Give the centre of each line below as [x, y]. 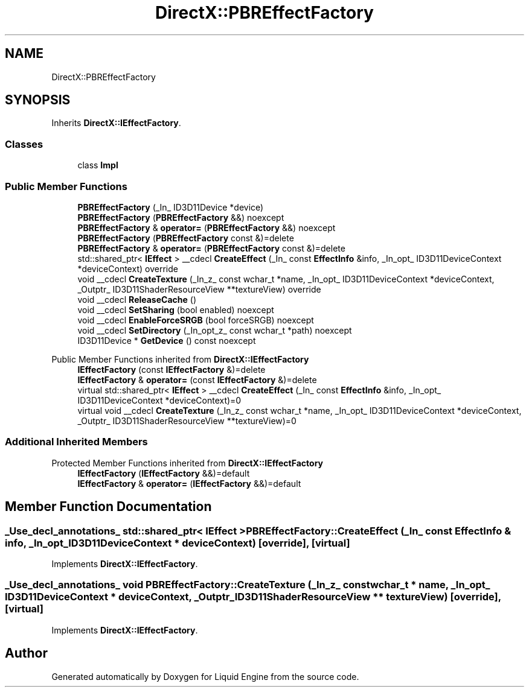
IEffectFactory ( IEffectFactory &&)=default [164, 473]
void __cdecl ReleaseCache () [137, 299]
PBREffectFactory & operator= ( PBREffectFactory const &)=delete [211, 248]
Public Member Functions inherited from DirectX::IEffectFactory [180, 359]
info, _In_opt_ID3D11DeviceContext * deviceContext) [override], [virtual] [178, 543]
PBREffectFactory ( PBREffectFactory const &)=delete [186, 238]
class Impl [98, 165]
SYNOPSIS [38, 100]
